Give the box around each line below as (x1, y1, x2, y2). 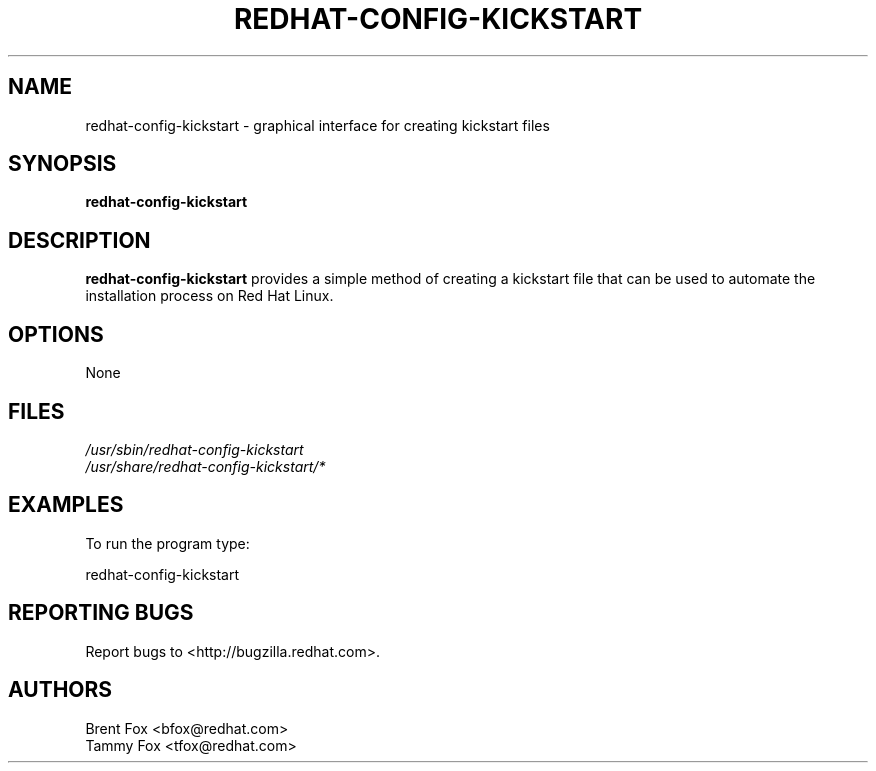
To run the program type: (85, 534, 250, 552)
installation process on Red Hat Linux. (85, 287, 334, 305)
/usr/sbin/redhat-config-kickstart (85, 440, 304, 458)
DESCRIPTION (8, 227, 151, 253)
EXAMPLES (8, 492, 124, 518)
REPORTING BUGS (8, 600, 194, 626)
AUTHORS (8, 677, 113, 703)
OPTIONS (8, 321, 104, 347)
